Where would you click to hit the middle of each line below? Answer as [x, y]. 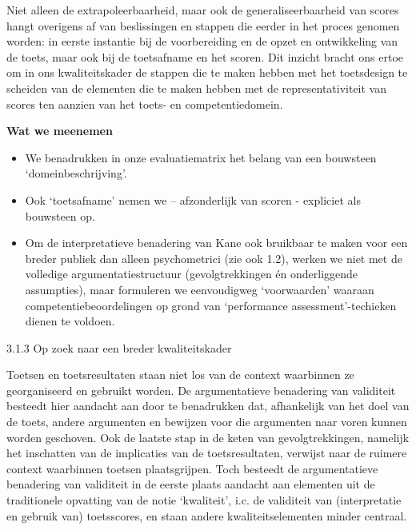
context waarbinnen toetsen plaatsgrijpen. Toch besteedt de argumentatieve [192, 468]
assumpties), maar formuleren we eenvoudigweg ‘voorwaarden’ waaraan [200, 289]
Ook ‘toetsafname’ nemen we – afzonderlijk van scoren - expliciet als [193, 199]
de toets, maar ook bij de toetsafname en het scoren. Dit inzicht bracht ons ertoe [205, 56]
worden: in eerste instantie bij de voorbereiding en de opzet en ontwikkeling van [202, 41]
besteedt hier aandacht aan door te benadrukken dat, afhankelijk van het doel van [208, 406]
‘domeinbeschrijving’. [76, 173]
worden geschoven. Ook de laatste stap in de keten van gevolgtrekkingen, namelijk [208, 437]
